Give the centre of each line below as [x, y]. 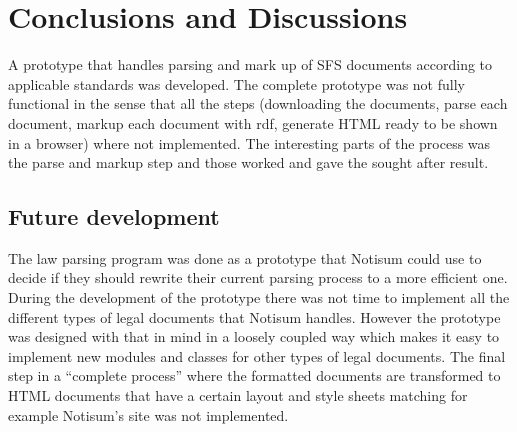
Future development [114, 216]
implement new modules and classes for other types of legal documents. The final [257, 355]
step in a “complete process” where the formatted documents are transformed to [254, 375]
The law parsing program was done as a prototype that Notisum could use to [245, 257]
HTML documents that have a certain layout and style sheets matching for [238, 395]
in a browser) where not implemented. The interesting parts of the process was [249, 142]
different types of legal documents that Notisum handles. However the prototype [254, 316]
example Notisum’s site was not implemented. [148, 414]
